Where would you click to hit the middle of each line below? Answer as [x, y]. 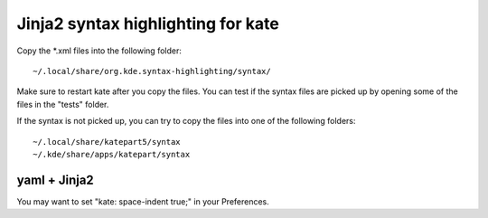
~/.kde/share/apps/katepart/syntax [112, 154]
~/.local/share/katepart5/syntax [107, 142]
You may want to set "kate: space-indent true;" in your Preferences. [143, 201]
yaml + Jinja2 [55, 180]
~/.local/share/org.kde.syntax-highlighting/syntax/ [152, 71]
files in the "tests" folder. [63, 104]
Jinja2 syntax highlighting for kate [148, 24]
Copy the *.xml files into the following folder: [99, 51]
